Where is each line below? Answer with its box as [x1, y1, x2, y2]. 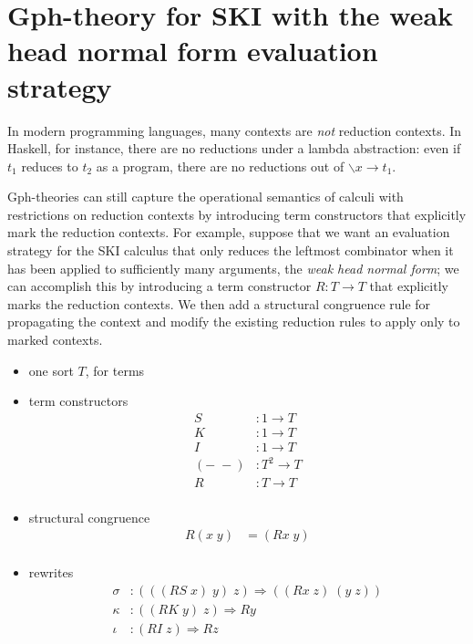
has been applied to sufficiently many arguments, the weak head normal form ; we [7, 258, 459, 277]
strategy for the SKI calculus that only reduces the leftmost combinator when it [7, 241, 454, 260]
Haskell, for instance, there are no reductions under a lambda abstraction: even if [7, 139, 461, 158]
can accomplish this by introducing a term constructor [7, 276, 312, 296]
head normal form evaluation [7, 32, 378, 69]
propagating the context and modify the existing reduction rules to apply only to [7, 312, 460, 331]
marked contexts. [7, 330, 103, 349]
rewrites [28, 563, 74, 582]
